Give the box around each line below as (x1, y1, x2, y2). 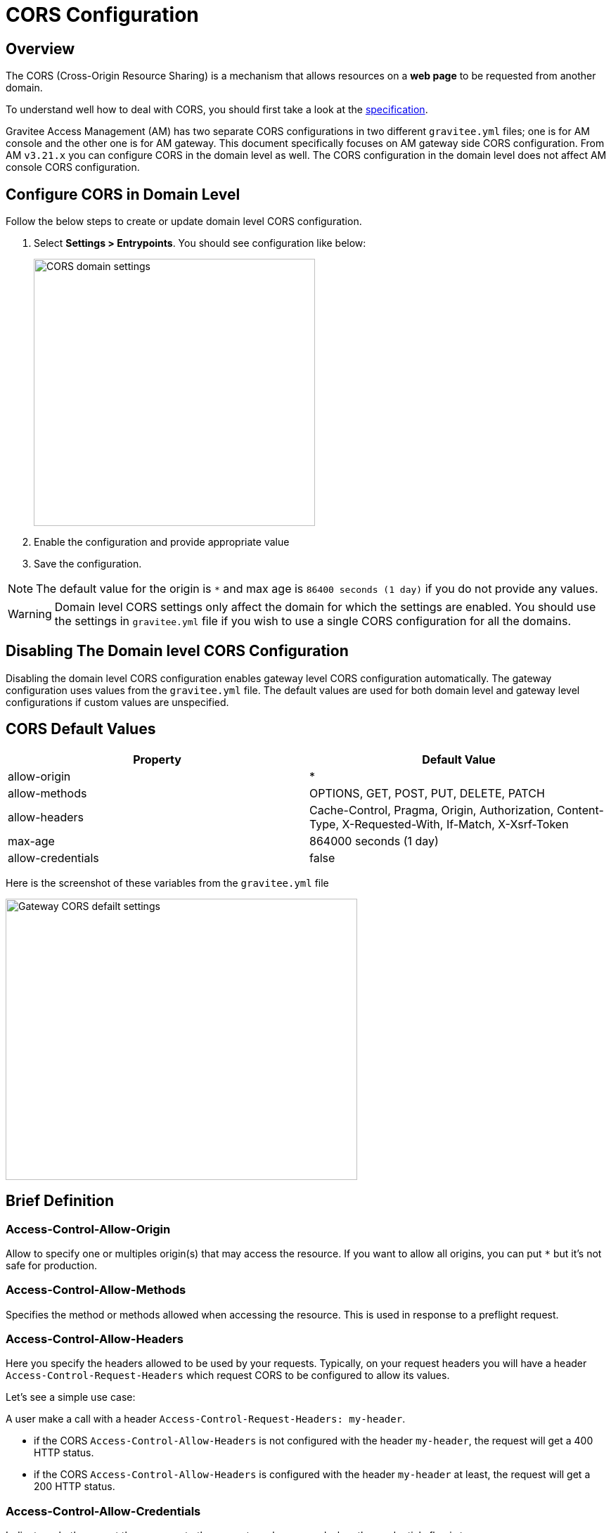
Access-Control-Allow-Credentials (6, 1503, 201, 1518)
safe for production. (6, 1259, 98, 1271)
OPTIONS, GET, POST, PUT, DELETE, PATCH (309, 785, 545, 800)
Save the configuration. (34, 558, 142, 570)
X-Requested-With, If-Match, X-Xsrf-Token (342, 816, 569, 831)
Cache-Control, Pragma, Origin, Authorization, (309, 802, 554, 817)
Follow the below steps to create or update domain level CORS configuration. (6, 215, 362, 228)
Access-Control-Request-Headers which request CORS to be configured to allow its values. (6, 1369, 450, 1382)
